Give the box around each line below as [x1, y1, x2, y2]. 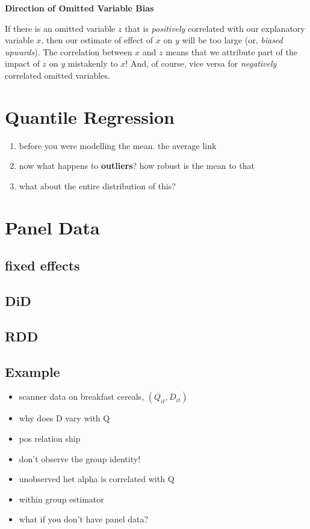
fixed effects [5, 256, 80, 275]
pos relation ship [19, 432, 81, 444]
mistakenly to [67, 57, 118, 70]
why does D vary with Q [19, 412, 110, 424]
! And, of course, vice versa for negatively [125, 57, 277, 70]
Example [5, 362, 60, 381]
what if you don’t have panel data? [19, 513, 149, 525]
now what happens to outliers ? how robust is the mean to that [19, 159, 255, 172]
